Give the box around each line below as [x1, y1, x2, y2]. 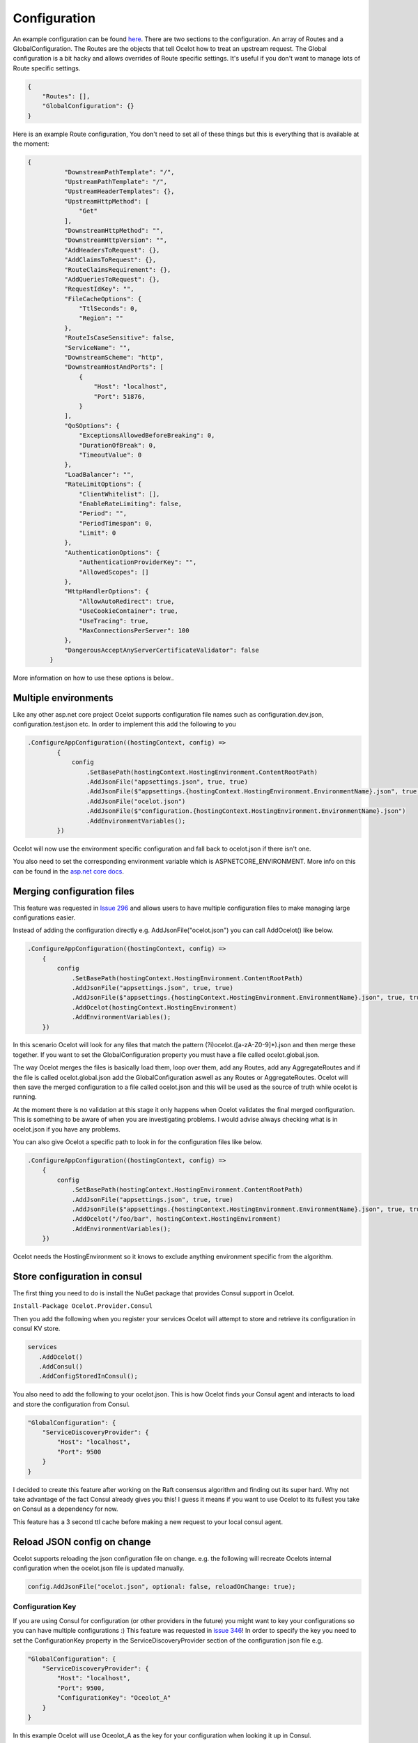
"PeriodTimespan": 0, [79, 519, 153, 527]
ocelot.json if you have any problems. [13, 1125, 121, 1133]
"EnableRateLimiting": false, [79, 499, 183, 508]
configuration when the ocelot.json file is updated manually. [13, 1564, 185, 1572]
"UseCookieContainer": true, [79, 607, 179, 615]
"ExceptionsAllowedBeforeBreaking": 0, [79, 432, 215, 439]
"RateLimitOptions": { [63, 480, 142, 488]
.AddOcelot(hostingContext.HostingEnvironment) [71, 1003, 238, 1011]
